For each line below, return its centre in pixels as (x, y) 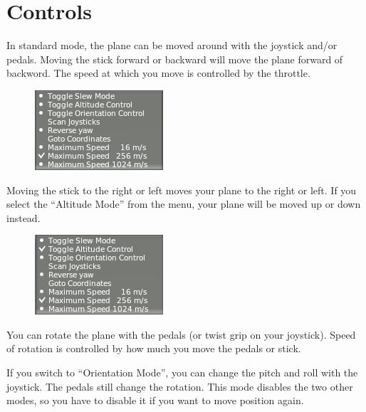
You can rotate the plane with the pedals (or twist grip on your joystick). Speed (181, 334)
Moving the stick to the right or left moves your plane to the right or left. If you (182, 190)
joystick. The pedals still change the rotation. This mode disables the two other (180, 386)
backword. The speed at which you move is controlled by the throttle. (158, 73)
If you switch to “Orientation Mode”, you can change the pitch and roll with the (182, 373)
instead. (23, 217)
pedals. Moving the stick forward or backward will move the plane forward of (175, 59)
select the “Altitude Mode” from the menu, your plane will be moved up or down (184, 204)
